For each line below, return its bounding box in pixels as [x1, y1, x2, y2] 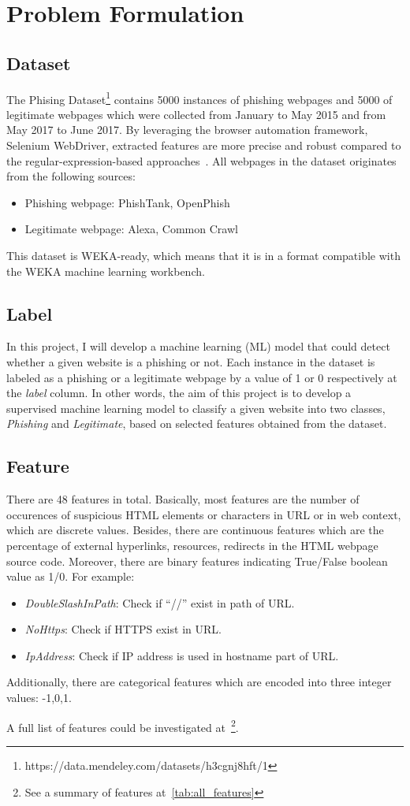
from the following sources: [6, 168, 136, 184]
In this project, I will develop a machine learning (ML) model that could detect [6, 338, 390, 355]
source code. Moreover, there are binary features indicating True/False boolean [6, 552, 388, 569]
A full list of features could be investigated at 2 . [6, 716, 239, 735]
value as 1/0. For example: [6, 568, 135, 585]
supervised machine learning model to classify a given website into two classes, [6, 399, 386, 416]
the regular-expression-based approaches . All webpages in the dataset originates [6, 152, 397, 169]
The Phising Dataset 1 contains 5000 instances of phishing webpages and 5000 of [6, 88, 393, 107]
